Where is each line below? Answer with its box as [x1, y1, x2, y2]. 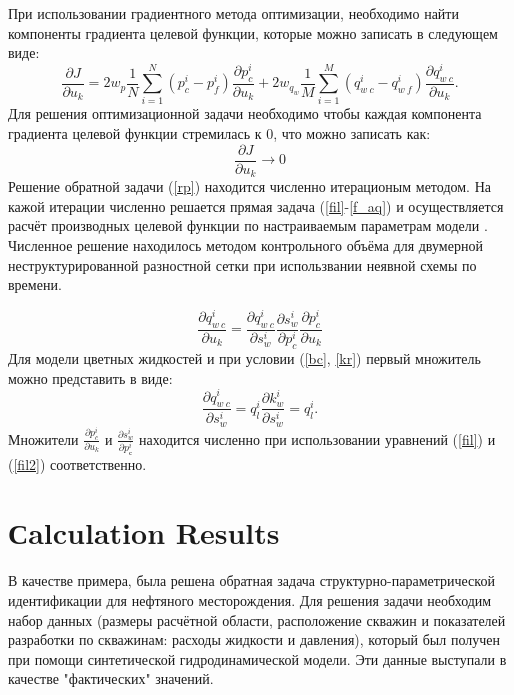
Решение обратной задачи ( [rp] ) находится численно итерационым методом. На [8, 176, 491, 197]
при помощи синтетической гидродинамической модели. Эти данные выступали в [8, 648, 507, 669]
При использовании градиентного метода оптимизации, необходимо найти [8, 3, 459, 23]
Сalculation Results [8, 512, 280, 553]
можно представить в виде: [8, 367, 173, 388]
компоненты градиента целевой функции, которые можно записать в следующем [8, 22, 498, 43]
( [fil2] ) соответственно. [8, 453, 147, 474]
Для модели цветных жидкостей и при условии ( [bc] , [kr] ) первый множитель [8, 348, 481, 369]
